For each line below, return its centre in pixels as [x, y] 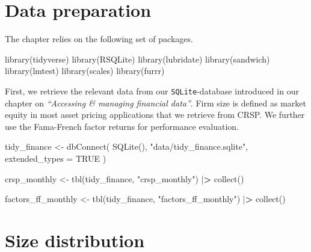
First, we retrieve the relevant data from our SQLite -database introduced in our [152, 91]
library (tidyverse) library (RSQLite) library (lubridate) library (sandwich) [137, 59]
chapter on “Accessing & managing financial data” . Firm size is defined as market [156, 103]
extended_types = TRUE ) [56, 158]
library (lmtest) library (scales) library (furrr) [85, 71]
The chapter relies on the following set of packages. [99, 39]
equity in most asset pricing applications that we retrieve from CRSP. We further [155, 115]
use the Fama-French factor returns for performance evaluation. [122, 126]
